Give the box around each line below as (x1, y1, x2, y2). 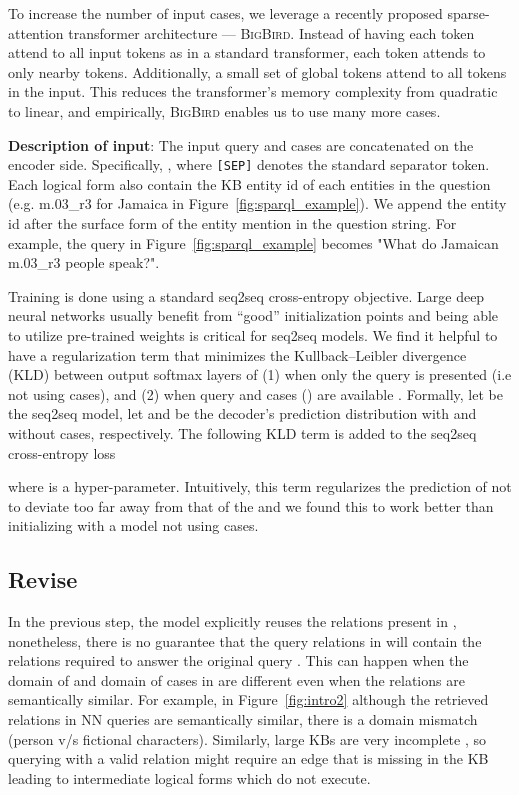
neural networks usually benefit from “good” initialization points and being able (8, 305, 499, 326)
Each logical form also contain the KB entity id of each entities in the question (8, 173, 491, 194)
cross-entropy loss (8, 442, 116, 463)
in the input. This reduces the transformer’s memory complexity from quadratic (8, 81, 498, 102)
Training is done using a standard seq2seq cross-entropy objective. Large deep (8, 285, 485, 306)
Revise (8, 564, 78, 595)
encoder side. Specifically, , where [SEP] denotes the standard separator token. (8, 154, 490, 175)
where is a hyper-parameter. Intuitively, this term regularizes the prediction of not (8, 476, 512, 497)
